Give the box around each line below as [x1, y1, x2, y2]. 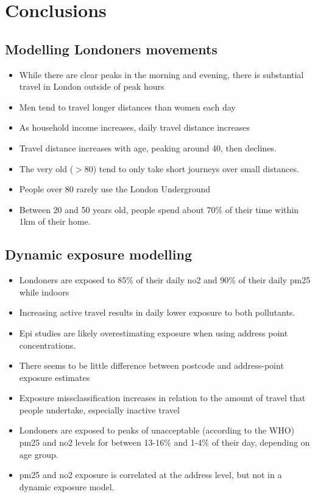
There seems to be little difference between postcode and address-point [19, 359, 284, 372]
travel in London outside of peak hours [19, 80, 165, 93]
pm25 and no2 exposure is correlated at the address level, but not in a [19, 468, 282, 481]
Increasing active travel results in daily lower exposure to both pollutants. [19, 306, 296, 319]
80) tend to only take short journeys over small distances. [84, 162, 299, 175]
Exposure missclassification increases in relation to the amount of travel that [19, 391, 306, 404]
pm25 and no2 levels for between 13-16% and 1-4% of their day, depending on [19, 436, 310, 449]
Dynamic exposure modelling [5, 245, 192, 264]
